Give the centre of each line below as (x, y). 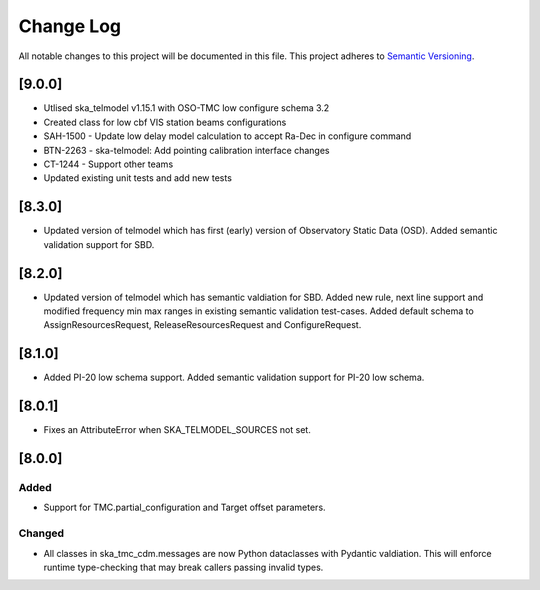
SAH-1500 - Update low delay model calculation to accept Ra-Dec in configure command (227, 136)
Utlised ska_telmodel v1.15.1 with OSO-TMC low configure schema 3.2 (186, 108)
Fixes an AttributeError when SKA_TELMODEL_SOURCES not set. (177, 430)
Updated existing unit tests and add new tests (137, 178)
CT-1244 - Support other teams (108, 164)
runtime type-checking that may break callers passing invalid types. (183, 567)
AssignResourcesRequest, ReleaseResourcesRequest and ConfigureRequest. (202, 325)
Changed (41, 533)
